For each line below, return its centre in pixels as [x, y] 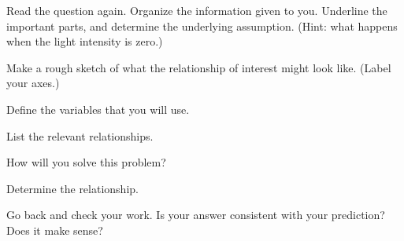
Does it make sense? [55, 230]
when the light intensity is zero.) [85, 41]
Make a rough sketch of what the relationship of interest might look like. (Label [199, 67]
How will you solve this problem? [86, 162]
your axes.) [33, 83]
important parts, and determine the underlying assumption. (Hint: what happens [202, 26]
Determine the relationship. [72, 188]
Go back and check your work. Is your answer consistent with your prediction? [196, 215]
